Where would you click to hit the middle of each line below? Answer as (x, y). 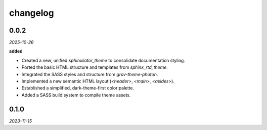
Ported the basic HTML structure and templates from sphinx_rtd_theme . (95, 67)
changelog (32, 13)
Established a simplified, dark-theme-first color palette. (78, 88)
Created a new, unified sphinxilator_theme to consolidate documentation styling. (103, 60)
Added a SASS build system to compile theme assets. (76, 95)
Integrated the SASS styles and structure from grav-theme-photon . (90, 74)
